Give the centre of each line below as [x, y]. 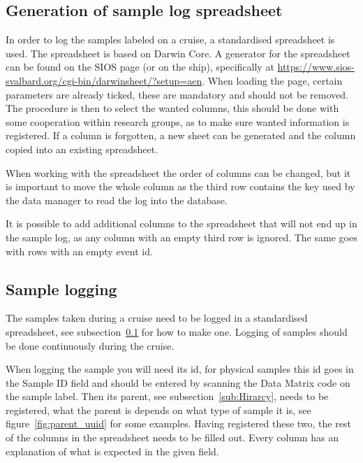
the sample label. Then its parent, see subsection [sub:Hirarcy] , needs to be [167, 396]
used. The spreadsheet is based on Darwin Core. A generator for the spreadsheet [178, 53]
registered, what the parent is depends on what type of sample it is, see [158, 409]
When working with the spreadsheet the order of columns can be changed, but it [178, 172]
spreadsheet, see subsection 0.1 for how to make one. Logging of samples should [177, 331]
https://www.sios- [316, 67]
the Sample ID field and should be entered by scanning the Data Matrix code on [178, 382]
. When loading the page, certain [272, 80]
